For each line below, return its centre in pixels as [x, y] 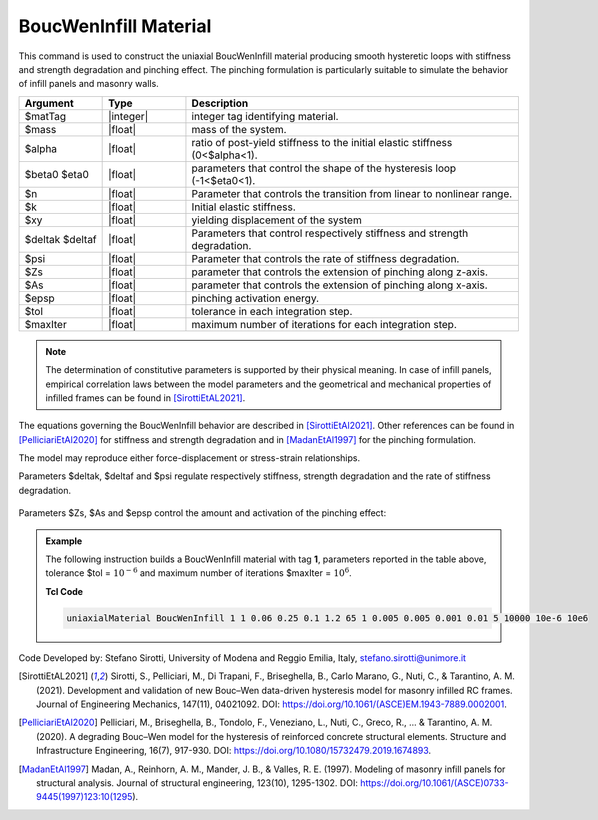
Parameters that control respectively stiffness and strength [330, 233]
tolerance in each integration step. [272, 311]
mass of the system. [239, 129]
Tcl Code [64, 591]
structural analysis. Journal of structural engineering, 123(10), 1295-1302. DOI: [197, 782]
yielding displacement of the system [276, 220]
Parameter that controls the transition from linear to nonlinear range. [352, 193]
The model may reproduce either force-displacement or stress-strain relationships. [189, 458]
